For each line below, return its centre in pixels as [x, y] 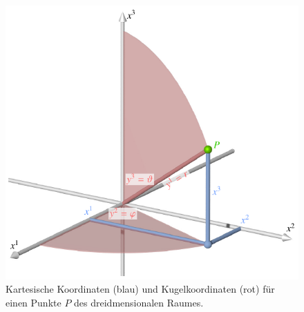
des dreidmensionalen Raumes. [139, 302]
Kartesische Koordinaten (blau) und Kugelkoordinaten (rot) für [140, 289]
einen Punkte [34, 302]
